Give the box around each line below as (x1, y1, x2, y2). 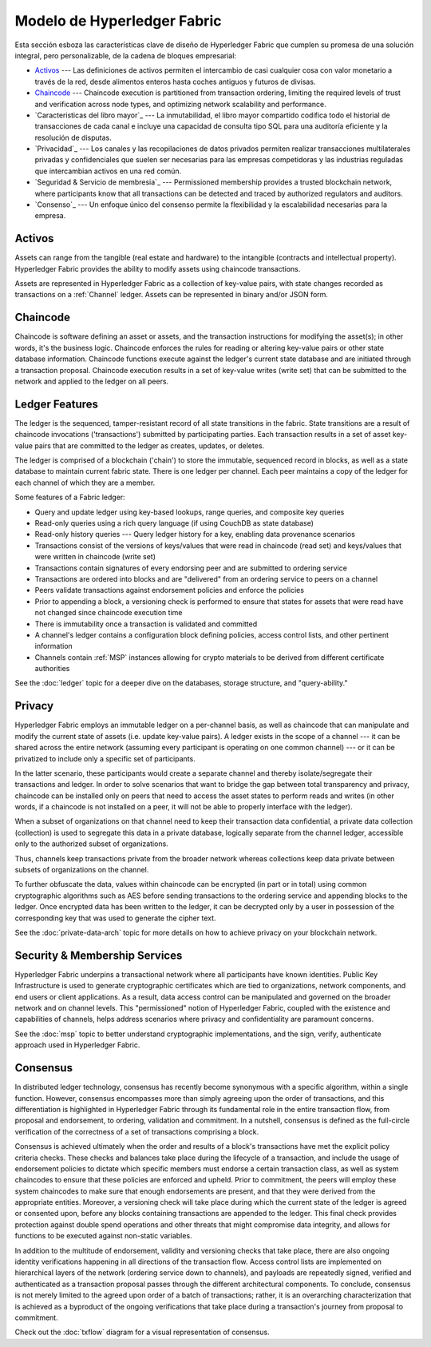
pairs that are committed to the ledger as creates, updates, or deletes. (34, 440, 265, 451)
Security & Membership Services (14, 948, 183, 962)
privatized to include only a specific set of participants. (14, 753, 196, 763)
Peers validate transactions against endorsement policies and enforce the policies (34, 586, 305, 595)
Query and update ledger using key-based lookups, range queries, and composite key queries (34, 507, 345, 517)
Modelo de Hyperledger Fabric (14, 12, 222, 30)
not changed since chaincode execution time (34, 608, 183, 618)
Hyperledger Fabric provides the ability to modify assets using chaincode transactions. (14, 264, 301, 273)
